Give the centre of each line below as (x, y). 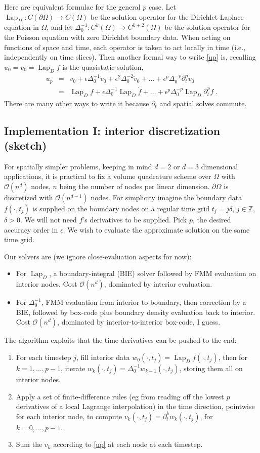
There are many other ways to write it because (77, 103)
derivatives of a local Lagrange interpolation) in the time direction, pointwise (135, 406)
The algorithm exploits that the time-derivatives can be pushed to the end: (120, 340)
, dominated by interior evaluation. (158, 284)
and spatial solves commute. (203, 103)
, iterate (73, 368)
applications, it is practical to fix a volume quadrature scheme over (108, 176)
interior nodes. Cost (47, 284)
